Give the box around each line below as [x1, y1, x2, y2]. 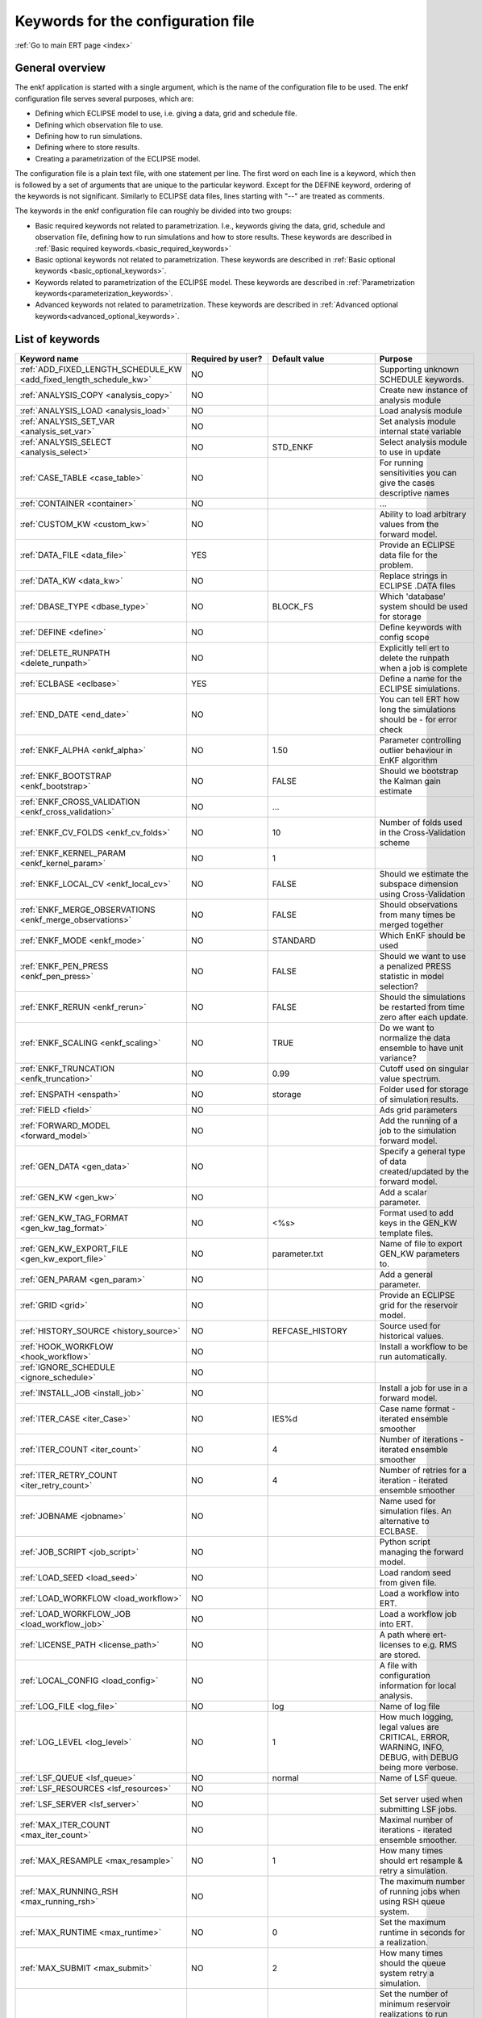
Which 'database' [379, 590, 447, 601]
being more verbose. [379, 1761, 459, 1773]
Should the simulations [379, 991, 467, 1003]
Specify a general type [379, 1145, 466, 1157]
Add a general [379, 1268, 433, 1279]
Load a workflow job [379, 1608, 457, 1619]
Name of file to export [379, 1237, 463, 1249]
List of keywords [15, 332, 101, 346]
